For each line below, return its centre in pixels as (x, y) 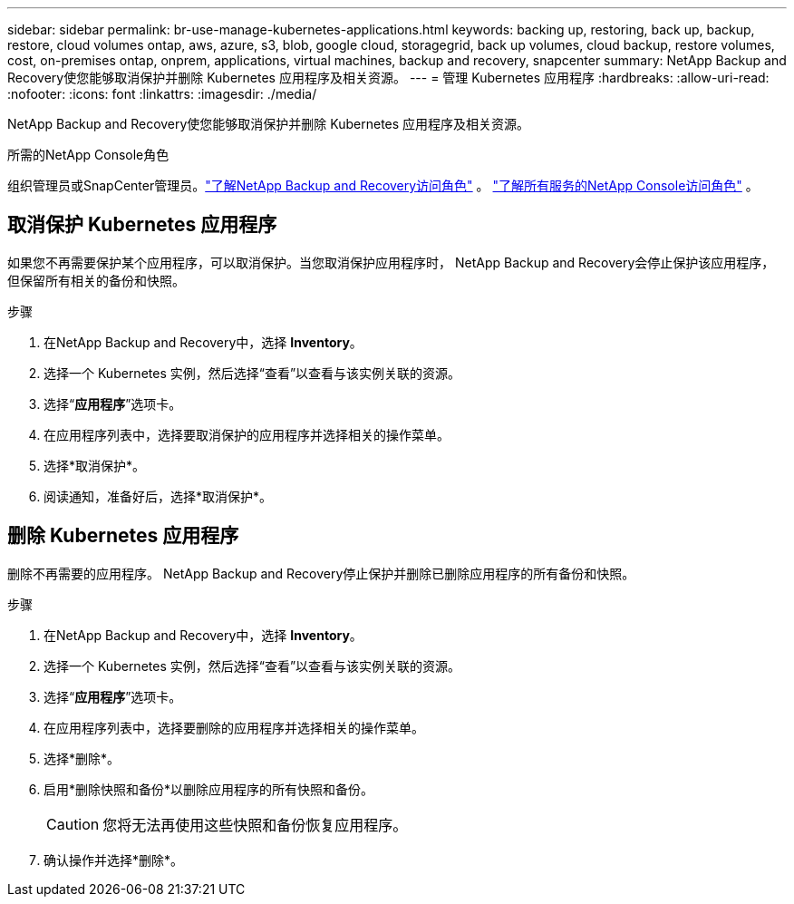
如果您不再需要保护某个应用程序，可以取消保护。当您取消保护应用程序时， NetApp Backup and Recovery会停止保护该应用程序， (391, 262)
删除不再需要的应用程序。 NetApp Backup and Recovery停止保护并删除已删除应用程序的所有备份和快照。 (321, 573)
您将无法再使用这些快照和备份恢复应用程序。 (255, 825)
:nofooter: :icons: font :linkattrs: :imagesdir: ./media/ (162, 94)
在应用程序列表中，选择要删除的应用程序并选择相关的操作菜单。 (234, 727)
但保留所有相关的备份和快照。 (96, 280)
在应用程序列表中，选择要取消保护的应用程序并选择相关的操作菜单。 (247, 434)
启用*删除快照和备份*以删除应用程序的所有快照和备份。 (209, 789)
